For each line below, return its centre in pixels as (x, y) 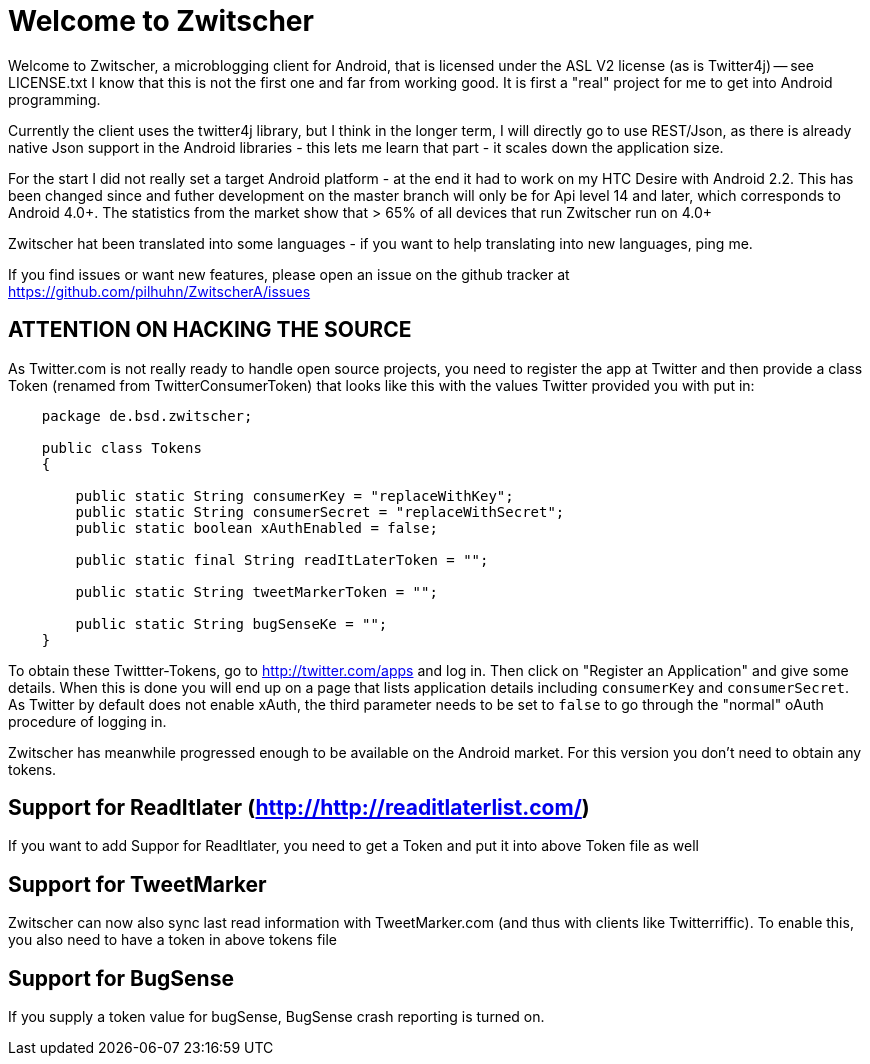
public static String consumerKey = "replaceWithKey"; (294, 495)
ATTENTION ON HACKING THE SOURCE (210, 330)
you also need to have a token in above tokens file (173, 940)
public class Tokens (121, 447)
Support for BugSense (121, 978)
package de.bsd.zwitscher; (147, 415)
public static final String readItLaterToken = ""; (282, 559)
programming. (54, 99)
